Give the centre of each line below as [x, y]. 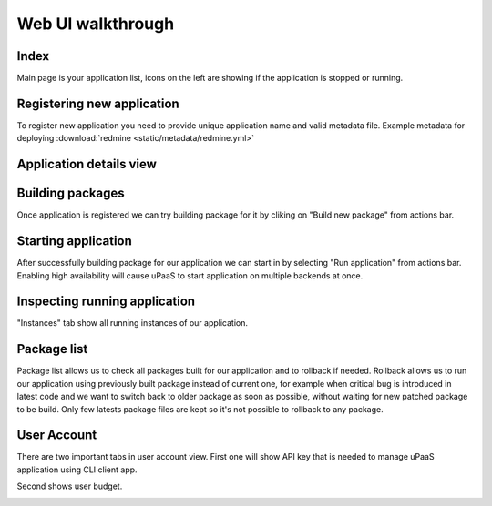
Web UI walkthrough [96, 24]
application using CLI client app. [77, 470]
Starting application [74, 241]
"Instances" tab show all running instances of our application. [132, 323]
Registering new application [98, 103]
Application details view [87, 164]
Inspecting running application [106, 302]
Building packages [71, 193]
